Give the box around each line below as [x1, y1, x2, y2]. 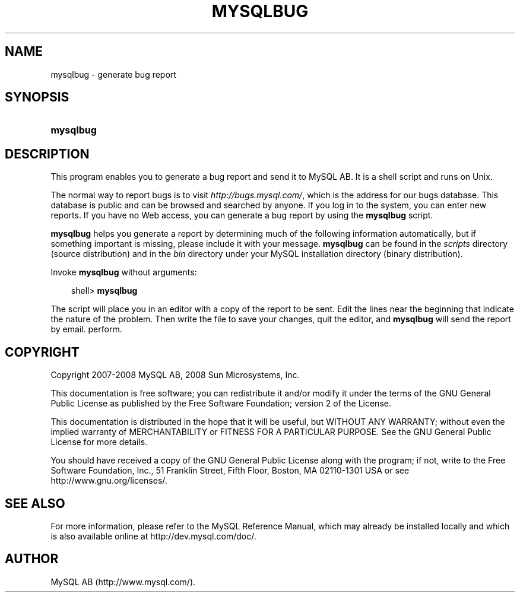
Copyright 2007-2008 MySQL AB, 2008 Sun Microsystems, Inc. [50, 370, 300, 380]
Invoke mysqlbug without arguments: [50, 267, 197, 278]
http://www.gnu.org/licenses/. [50, 475, 167, 486]
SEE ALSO [5, 496, 65, 511]
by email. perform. [50, 324, 122, 335]
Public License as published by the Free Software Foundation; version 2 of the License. [50, 398, 391, 409]
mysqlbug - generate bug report [50, 69, 176, 80]
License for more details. [50, 437, 148, 447]
